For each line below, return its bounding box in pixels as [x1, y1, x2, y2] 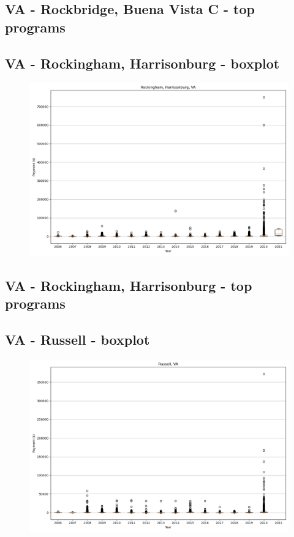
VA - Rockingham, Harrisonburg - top [5, 276, 252, 295]
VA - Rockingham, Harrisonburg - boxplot [5, 53, 280, 72]
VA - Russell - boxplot [5, 329, 150, 348]
